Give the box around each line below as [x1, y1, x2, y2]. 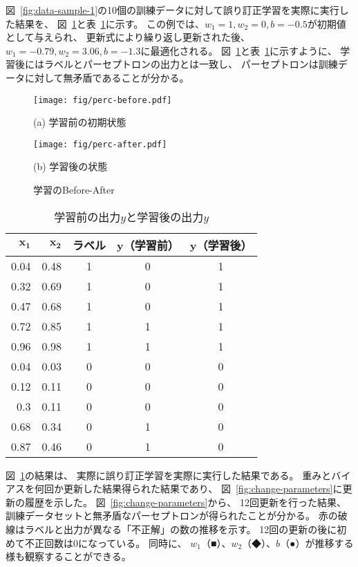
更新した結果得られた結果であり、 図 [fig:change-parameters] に [63, 481, 343, 496]
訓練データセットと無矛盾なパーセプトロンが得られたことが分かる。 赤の [6, 508, 338, 523]
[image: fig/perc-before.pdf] [33, 95, 172, 105]
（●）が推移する [280, 535, 354, 550]
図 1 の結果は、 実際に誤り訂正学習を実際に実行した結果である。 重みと [6, 467, 332, 482]
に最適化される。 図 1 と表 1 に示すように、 [140, 43, 337, 57]
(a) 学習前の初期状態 [33, 115, 126, 129]
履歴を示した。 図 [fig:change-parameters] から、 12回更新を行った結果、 [24, 494, 346, 509]
